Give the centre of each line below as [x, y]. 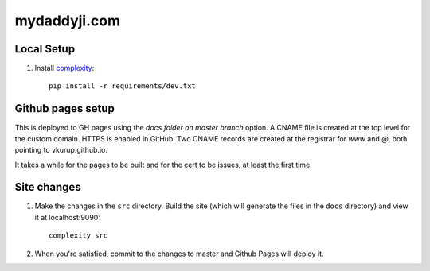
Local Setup [45, 49]
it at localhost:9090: [68, 217]
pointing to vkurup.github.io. [61, 150]
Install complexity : [64, 68]
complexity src [78, 236]
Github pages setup [64, 108]
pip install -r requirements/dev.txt [123, 86]
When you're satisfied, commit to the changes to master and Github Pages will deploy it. [179, 254]
